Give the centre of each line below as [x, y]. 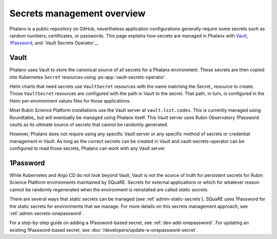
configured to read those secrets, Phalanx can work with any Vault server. [88, 148]
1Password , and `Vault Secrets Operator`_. [54, 43]
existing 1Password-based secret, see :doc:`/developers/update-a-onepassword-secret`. [104, 230]
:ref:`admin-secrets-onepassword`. [47, 213]
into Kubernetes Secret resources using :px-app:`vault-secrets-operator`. [88, 77]
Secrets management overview [77, 13]
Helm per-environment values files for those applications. [70, 101]
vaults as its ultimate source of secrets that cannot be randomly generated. [89, 124]
